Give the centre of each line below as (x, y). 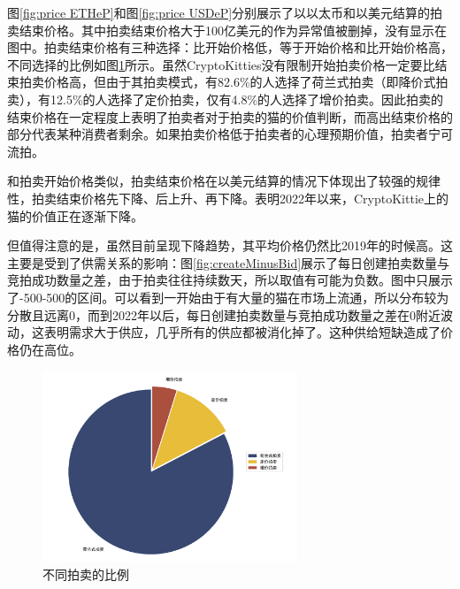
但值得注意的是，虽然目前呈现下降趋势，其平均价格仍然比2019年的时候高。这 (230, 245)
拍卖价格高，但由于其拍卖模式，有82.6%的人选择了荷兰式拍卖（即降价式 (227, 82)
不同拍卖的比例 (86, 574)
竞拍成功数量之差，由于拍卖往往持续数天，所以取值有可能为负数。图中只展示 (230, 280)
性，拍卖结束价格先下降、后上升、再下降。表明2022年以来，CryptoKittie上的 (228, 198)
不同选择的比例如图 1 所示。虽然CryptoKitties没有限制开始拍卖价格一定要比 (221, 64)
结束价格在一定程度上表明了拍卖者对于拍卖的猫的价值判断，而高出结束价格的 (230, 116)
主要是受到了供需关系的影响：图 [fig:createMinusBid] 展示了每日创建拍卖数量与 (229, 262)
